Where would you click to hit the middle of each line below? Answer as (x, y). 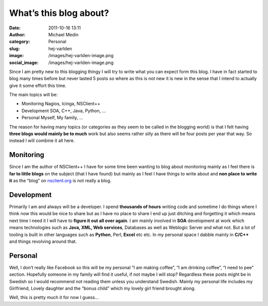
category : (20, 42)
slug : (14, 48)
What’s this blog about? (59, 13)
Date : (15, 28)
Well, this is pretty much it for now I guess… (54, 298)
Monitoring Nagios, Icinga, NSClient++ (61, 104)
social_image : (24, 63)
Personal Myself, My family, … (52, 118)
